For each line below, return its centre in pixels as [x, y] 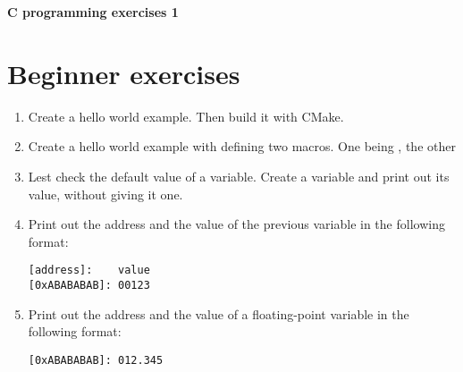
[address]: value [89, 271]
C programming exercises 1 [93, 12]
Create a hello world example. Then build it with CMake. [186, 116]
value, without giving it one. [105, 194]
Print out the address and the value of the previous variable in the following [236, 224]
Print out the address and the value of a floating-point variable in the [219, 313]
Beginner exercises [124, 73]
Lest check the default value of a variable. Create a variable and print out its [239, 176]
